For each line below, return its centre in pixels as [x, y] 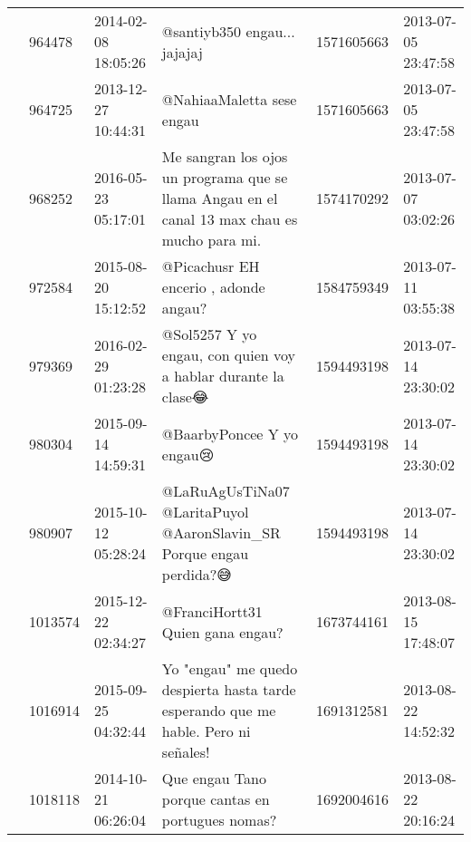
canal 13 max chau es [230, 219]
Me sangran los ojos [225, 156]
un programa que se [225, 177]
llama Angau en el [220, 198]
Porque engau [205, 553]
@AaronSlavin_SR [221, 532]
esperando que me [219, 710]
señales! [186, 752]
